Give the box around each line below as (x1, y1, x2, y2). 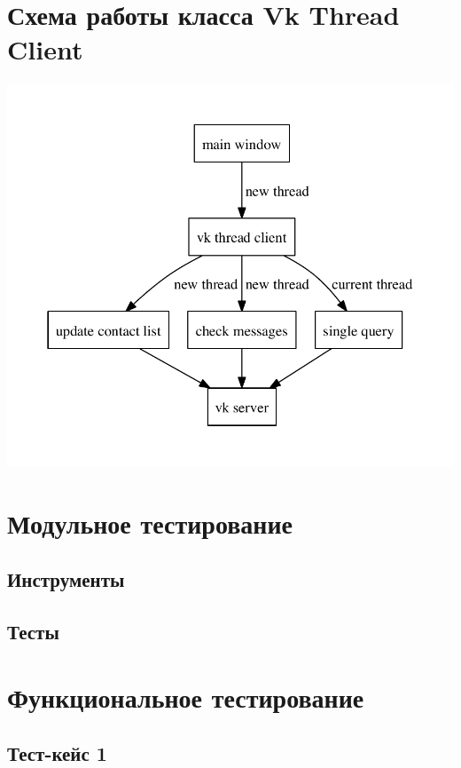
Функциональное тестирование (7, 678, 364, 715)
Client (7, 31, 83, 67)
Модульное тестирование (7, 504, 293, 541)
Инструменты (7, 566, 125, 593)
